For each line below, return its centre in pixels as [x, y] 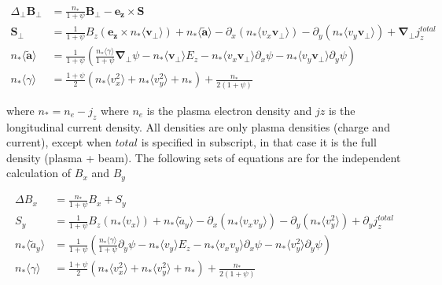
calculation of [39, 173]
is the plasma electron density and [229, 110]
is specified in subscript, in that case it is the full [259, 142]
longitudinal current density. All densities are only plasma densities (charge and [198, 126]
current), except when [59, 142]
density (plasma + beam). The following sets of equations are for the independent [204, 157]
